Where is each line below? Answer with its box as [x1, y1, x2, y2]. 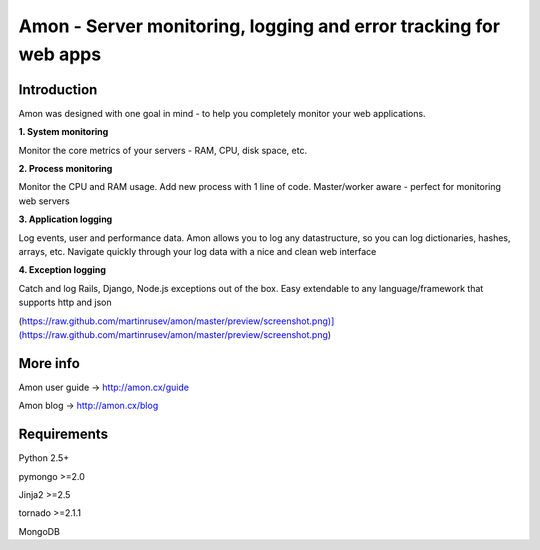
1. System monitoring [18, 126, 109, 138]
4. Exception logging [18, 264, 107, 276]
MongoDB [18, 525, 60, 537]
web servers [18, 195, 70, 207]
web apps [18, 43, 102, 65]
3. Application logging [18, 213, 113, 225]
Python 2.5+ [18, 452, 70, 464]
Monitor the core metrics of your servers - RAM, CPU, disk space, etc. [18, 144, 308, 156]
